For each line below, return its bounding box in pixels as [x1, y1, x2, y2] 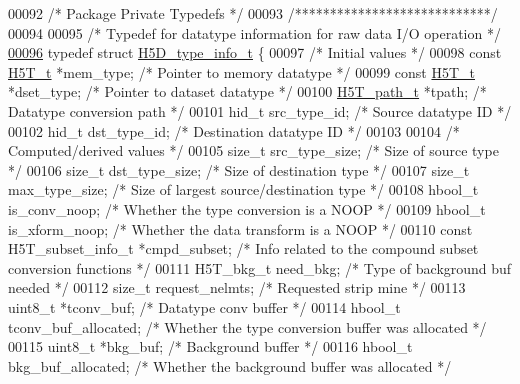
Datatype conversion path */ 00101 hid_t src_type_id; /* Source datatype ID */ [8, 100, 512, 121]
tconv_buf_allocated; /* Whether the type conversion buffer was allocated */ [8, 316, 487, 337]
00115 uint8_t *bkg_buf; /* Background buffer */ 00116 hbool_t [8, 336, 413, 357]
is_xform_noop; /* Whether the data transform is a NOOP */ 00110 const [8, 218, 473, 239]
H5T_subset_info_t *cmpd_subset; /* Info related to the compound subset [8, 238, 479, 259]
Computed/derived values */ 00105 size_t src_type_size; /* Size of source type [8, 140, 499, 161]
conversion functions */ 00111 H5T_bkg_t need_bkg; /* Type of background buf [8, 257, 512, 278]
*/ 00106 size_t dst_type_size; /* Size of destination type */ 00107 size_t [8, 159, 470, 180]
